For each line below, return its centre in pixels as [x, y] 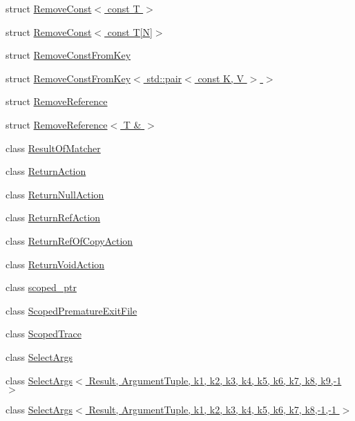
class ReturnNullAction [55, 194]
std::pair [164, 78]
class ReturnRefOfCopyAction [69, 240]
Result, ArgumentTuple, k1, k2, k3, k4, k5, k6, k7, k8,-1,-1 [212, 410]
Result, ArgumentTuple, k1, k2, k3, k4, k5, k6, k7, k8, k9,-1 [215, 380]
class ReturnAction [46, 171]
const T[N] [130, 31]
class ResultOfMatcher [53, 148]
